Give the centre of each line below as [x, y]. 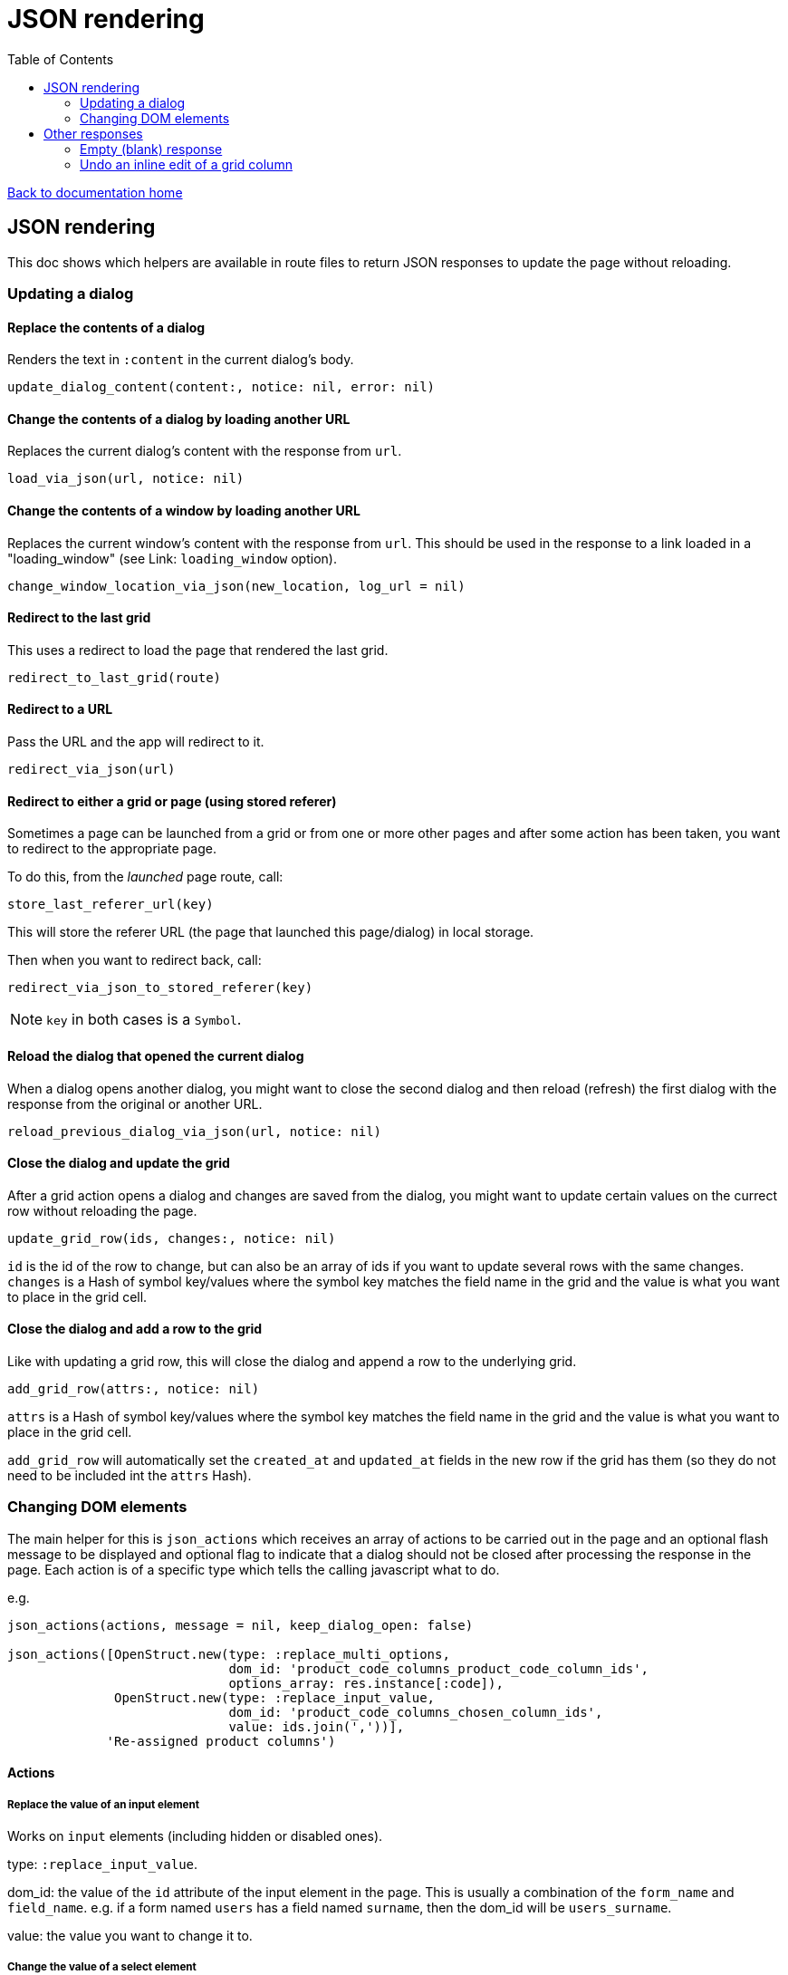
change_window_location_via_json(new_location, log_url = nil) [236, 586]
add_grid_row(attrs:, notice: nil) [134, 1388]
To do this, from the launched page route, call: [145, 877]
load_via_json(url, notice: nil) [126, 479]
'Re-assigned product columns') [221, 1741]
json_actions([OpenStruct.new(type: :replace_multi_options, [229, 1654]
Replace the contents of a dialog [106, 327]
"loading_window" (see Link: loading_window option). [172, 558]
